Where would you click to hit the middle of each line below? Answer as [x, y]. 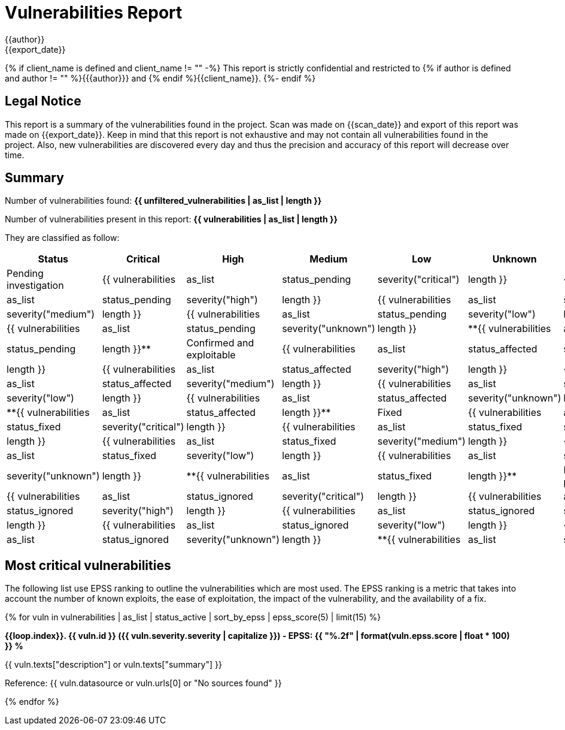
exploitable [211, 355]
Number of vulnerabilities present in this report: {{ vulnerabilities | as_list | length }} [171, 219]
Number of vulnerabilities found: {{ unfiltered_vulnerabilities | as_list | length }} [163, 201]
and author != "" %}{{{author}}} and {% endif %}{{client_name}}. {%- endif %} [160, 78]
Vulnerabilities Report [94, 13]
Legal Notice [43, 101]
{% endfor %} [32, 702]
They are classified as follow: [62, 238]
